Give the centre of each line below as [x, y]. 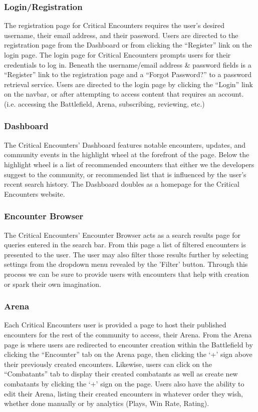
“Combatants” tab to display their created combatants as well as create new [121, 374]
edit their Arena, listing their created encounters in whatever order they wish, [123, 393]
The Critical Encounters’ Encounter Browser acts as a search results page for [122, 235]
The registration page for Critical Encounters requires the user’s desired [114, 25]
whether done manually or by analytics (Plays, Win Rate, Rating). [107, 403]
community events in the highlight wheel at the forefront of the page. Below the [127, 154]
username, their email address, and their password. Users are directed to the [121, 35]
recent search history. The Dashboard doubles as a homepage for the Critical [122, 184]
